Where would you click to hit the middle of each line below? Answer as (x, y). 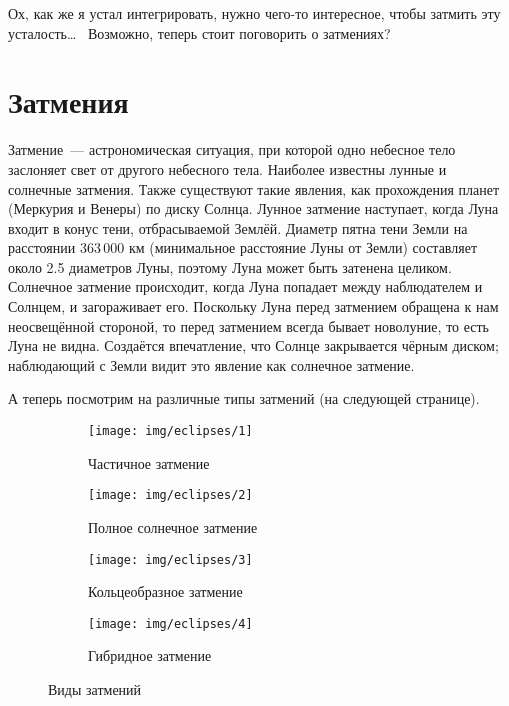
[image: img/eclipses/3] (170, 559)
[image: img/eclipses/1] (170, 431)
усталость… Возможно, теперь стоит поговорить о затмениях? (199, 32)
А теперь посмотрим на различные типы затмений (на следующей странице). (244, 398)
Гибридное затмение (150, 655)
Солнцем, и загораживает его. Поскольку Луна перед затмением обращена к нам (253, 306)
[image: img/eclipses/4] (170, 623)
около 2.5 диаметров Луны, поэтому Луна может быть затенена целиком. (230, 266)
